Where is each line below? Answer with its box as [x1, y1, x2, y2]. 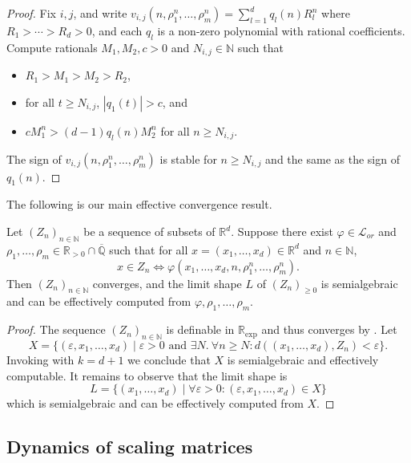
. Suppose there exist [231, 223, 333, 240]
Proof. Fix [6, 5, 56, 21]
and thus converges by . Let [261, 321, 397, 338]
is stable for [159, 150, 217, 167]
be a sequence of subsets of [83, 223, 216, 240]
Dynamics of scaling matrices [6, 434, 253, 459]
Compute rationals [6, 39, 98, 55]
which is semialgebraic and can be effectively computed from [6, 395, 304, 412]
